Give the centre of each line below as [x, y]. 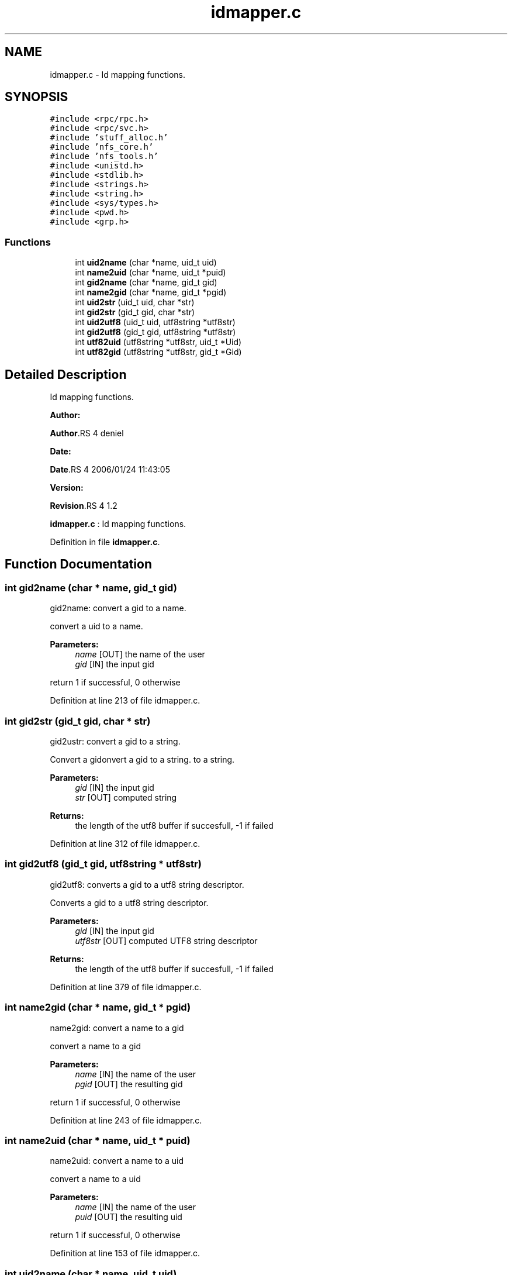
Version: [67, 488]
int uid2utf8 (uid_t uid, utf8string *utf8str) [155, 322]
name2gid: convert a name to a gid [117, 1028]
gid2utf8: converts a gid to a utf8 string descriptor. [147, 884]
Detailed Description [66, 374]
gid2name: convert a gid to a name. [118, 608]
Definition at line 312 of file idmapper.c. [125, 844]
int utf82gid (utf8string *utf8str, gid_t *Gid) [158, 352]
